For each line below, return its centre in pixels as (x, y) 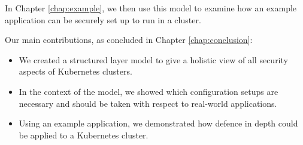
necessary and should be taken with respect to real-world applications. (148, 103)
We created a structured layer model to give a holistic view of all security (153, 59)
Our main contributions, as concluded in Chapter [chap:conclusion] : (129, 40)
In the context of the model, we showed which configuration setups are (149, 91)
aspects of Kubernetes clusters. (75, 71)
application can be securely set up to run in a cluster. (103, 19)
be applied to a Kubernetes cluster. (84, 135)
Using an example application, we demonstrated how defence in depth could (158, 123)
